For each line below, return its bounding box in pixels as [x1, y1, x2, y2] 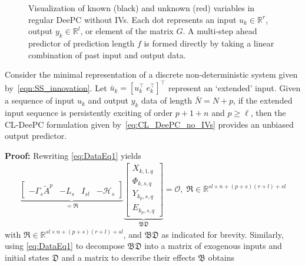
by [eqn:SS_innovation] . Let [5, 81, 107, 94]
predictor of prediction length [28, 36, 135, 49]
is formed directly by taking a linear [144, 36, 274, 49]
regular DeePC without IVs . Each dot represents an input [28, 13, 237, 25]
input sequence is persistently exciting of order [5, 107, 173, 119]
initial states [5, 251, 49, 263]
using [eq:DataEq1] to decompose [5, 240, 125, 252]
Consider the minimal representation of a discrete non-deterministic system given [5, 68, 298, 81]
